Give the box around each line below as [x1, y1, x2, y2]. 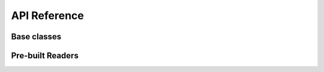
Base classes [11, 32, 62, 42]
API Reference [11, 9, 84, 22]
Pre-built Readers [11, 51, 79, 61]
